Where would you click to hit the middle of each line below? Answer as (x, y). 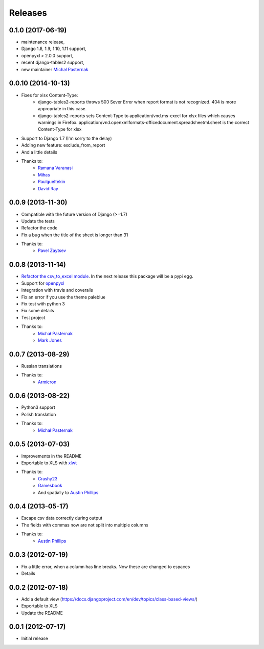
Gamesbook (50, 486)
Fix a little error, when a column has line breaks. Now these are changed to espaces (106, 567)
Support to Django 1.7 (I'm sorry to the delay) (66, 138)
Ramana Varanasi (55, 168)
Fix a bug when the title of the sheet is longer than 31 (75, 235)
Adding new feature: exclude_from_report (63, 145)
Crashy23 (48, 478)
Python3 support (38, 407)
